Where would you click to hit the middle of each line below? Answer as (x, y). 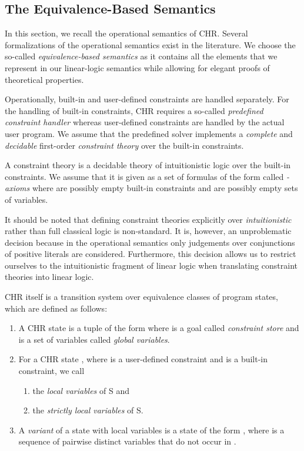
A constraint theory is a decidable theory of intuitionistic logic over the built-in (148, 165)
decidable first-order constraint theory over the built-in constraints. (124, 145)
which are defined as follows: (56, 308)
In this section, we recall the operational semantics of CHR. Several (126, 33)
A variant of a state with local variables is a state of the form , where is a (151, 430)
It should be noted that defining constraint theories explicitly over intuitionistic (148, 219)
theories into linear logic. (49, 277)
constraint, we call (51, 371)
